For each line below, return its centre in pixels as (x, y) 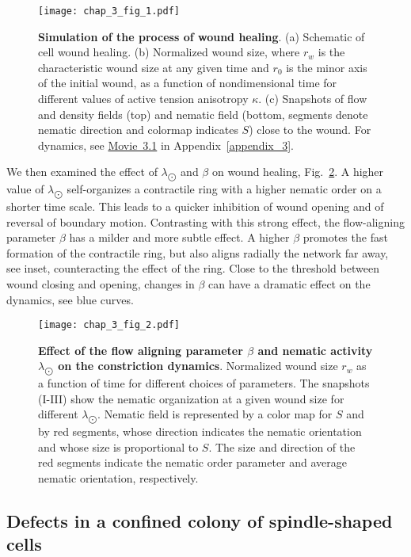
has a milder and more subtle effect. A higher (179, 237)
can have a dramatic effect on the (289, 283)
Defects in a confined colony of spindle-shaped (200, 520)
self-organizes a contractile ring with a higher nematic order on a (224, 189)
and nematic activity (315, 350)
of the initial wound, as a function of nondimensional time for (188, 83)
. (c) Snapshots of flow (313, 99)
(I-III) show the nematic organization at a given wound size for (191, 398)
